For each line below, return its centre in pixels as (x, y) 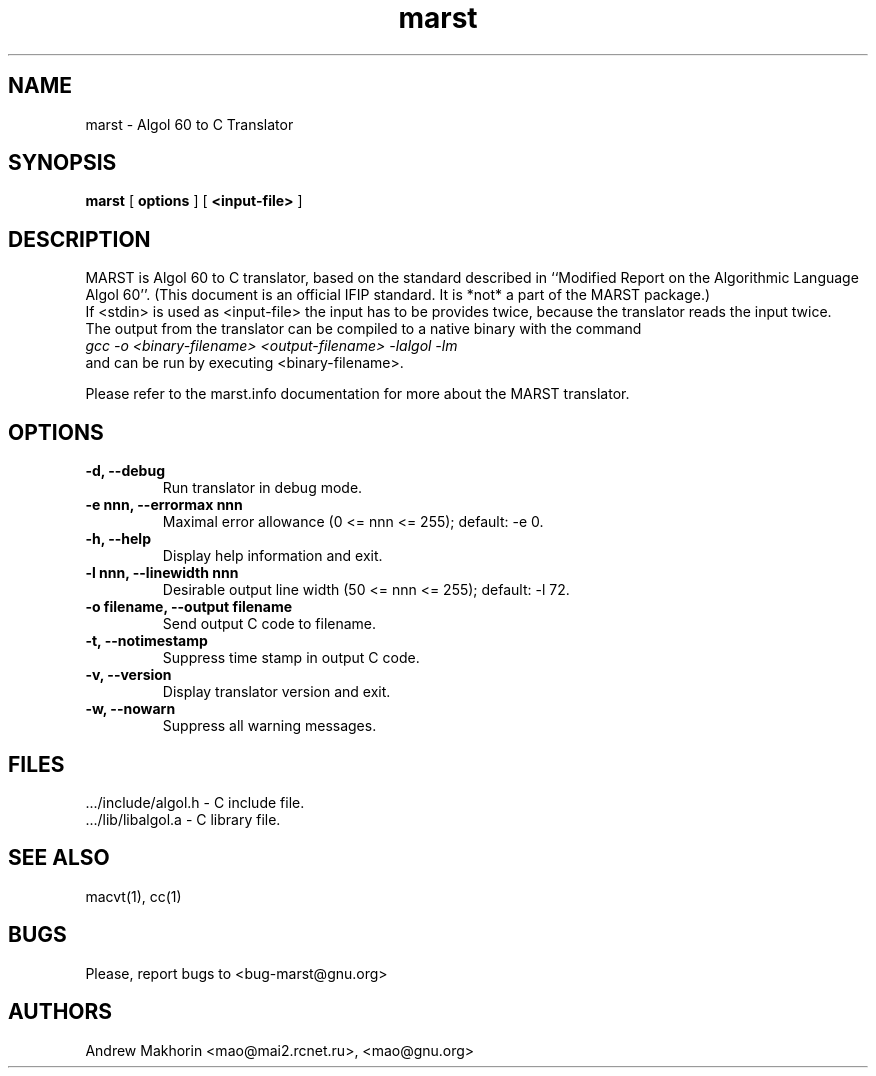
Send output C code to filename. (269, 624)
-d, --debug (125, 471)
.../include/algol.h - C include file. (195, 802)
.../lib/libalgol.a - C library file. (183, 819)
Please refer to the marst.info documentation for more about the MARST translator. (357, 394)
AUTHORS (60, 1012)
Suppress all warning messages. (269, 726)
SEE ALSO (59, 858)
